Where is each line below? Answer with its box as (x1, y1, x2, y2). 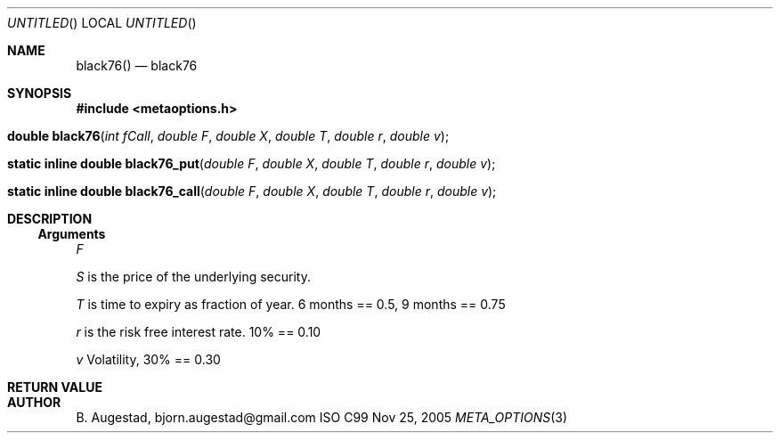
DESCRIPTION (7, 211, 93, 226)
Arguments (37, 226, 106, 241)
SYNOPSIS (7, 86, 72, 101)
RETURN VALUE (7, 379, 102, 395)
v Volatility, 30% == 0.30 (76, 352, 221, 367)
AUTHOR (7, 395, 61, 410)
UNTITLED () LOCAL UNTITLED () (7, 15, 197, 30)
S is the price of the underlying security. (76, 269, 311, 284)
